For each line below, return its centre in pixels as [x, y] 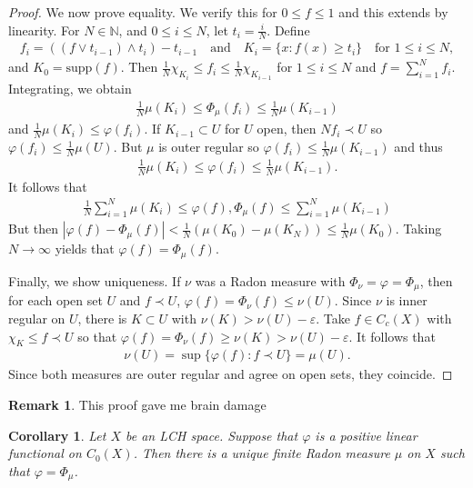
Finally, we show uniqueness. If [95, 280]
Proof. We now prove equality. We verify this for [143, 12]
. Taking [418, 229]
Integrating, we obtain [70, 88]
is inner [407, 300]
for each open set [55, 300]
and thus [418, 147]
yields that [85, 249]
